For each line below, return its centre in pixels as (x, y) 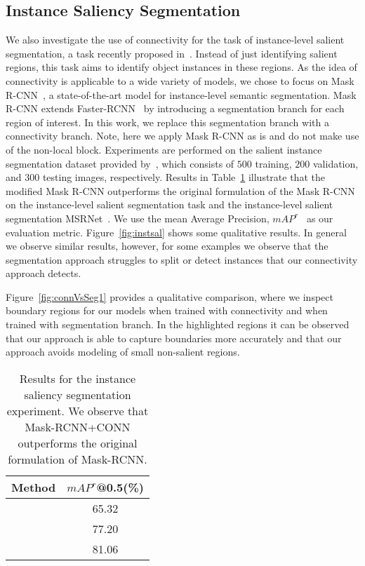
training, (273, 163)
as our (320, 218)
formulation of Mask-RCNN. (78, 459)
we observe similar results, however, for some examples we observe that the (167, 246)
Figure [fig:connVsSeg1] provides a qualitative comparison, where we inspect (170, 296)
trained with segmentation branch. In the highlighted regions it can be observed (178, 324)
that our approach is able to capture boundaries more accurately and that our (174, 338)
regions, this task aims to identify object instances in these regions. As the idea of (181, 67)
